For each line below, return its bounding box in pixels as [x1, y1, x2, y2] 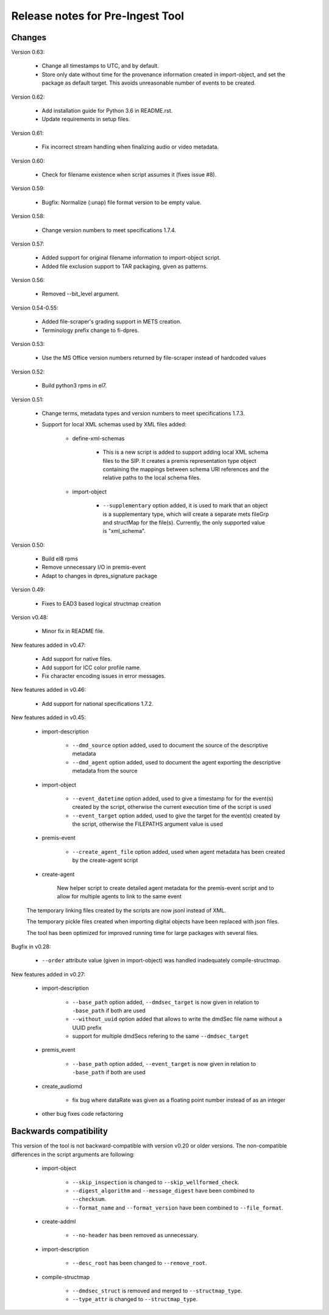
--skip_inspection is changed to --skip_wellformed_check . [72, 1179, 240, 1186]
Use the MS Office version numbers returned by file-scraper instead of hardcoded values [41, 354, 266, 362]
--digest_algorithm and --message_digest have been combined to [72, 1186, 255, 1194]
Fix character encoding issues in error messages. [41, 672, 166, 679]
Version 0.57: [11, 240, 44, 247]
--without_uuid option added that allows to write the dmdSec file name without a [72, 1015, 283, 1023]
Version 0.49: [11, 586, 46, 593]
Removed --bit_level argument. [41, 290, 120, 298]
